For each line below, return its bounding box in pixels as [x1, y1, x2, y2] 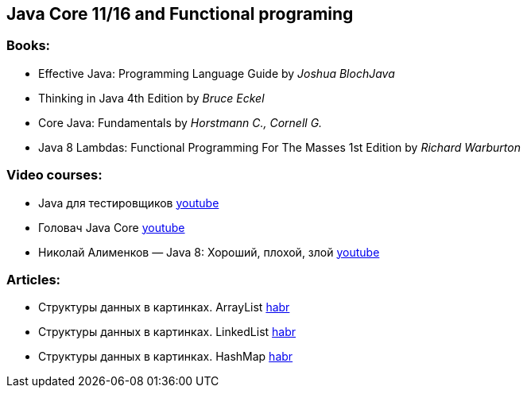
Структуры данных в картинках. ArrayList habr [38, 300, 290, 315]
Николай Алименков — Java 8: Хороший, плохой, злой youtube [38, 245, 380, 259]
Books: [6, 37, 51, 54]
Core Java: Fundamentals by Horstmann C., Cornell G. [38, 115, 323, 129]
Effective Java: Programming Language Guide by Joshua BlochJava [38, 66, 395, 80]
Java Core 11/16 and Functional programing [6, 4, 354, 24]
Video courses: [6, 167, 103, 183]
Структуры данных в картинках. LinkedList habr [38, 325, 296, 339]
